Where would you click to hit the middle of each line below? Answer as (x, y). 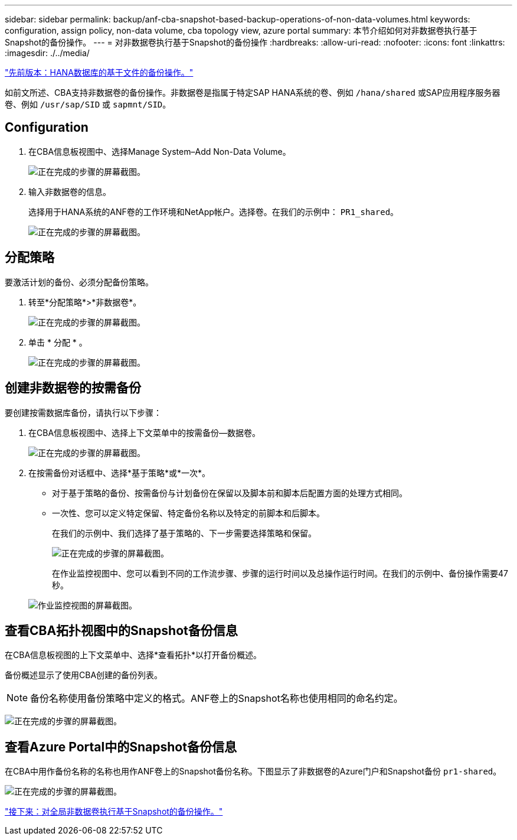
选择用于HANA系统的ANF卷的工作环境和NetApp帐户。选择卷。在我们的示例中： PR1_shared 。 (214, 211)
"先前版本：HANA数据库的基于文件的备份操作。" (99, 72)
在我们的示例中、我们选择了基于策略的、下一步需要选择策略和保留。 (184, 533)
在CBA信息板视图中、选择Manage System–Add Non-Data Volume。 (160, 151)
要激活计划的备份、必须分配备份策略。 (79, 282)
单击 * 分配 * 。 (58, 342)
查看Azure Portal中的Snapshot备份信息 (121, 747)
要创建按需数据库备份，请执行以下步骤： (83, 412)
